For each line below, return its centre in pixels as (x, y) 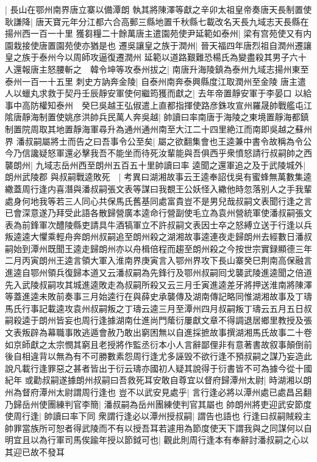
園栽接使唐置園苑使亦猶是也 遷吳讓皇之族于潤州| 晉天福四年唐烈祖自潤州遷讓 (158, 45)
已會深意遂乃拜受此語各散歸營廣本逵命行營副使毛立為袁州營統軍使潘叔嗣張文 (158, 213)
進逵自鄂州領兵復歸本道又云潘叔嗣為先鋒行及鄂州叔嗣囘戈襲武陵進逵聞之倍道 (158, 273)
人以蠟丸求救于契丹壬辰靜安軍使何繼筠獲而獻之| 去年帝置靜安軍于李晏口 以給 (158, 93)
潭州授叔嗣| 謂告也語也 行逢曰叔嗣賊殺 (226, 416)
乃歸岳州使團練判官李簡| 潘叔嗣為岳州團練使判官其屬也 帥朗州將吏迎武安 (150, 404)
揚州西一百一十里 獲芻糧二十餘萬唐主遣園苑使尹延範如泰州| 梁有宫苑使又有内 (158, 33)
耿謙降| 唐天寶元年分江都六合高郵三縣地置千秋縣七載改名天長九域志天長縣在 (157, 21)
